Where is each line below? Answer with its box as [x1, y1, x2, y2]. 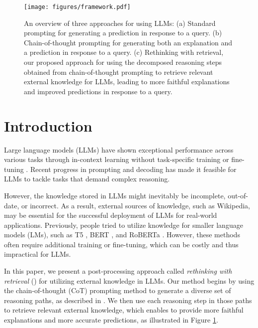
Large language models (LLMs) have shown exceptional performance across [4, 144, 234, 155]
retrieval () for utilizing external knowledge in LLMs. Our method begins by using [4, 275, 255, 286]
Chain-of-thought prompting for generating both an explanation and [24, 37, 233, 47]
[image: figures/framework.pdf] [24, 3, 131, 10]
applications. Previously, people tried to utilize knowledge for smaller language [4, 219, 243, 230]
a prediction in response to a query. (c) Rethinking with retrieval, [24, 47, 224, 57]
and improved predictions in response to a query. [24, 86, 172, 96]
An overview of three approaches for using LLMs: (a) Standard [24, 17, 216, 28]
